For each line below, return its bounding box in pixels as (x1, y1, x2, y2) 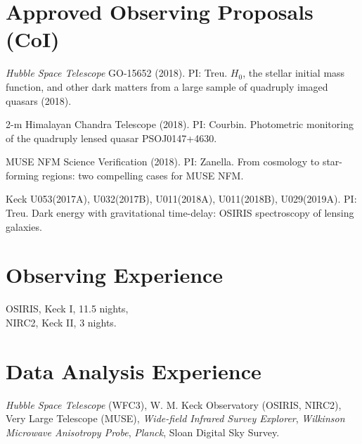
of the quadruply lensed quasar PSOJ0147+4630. (6, 130, 217, 145)
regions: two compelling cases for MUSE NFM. (41, 167, 244, 182)
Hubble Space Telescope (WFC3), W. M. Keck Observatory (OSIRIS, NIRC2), (6, 397, 342, 412)
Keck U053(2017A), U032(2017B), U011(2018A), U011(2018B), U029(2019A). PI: (6, 191, 357, 206)
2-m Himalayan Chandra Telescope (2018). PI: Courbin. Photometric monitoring (6, 117, 354, 132)
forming (6, 167, 39, 182)
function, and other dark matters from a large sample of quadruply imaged (6, 79, 328, 94)
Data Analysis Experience (6, 356, 261, 385)
